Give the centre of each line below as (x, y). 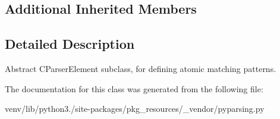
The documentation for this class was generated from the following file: (134, 88)
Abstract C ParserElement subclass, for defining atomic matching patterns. (141, 68)
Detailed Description (70, 44)
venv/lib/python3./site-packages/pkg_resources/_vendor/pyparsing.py (135, 109)
